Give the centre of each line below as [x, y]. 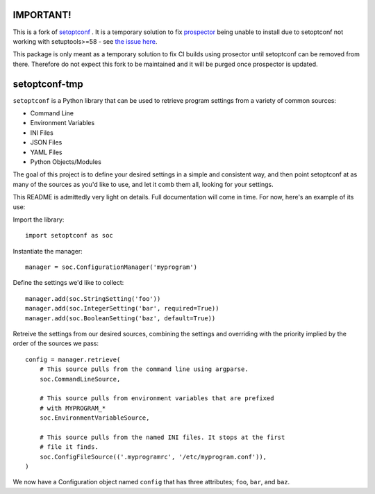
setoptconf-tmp [48, 84]
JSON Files [46, 142]
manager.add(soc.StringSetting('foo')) [93, 298]
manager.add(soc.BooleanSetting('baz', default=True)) [120, 318]
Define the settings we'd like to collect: [68, 283]
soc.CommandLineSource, [80, 379]
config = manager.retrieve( [73, 359]
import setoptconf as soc [69, 236]
